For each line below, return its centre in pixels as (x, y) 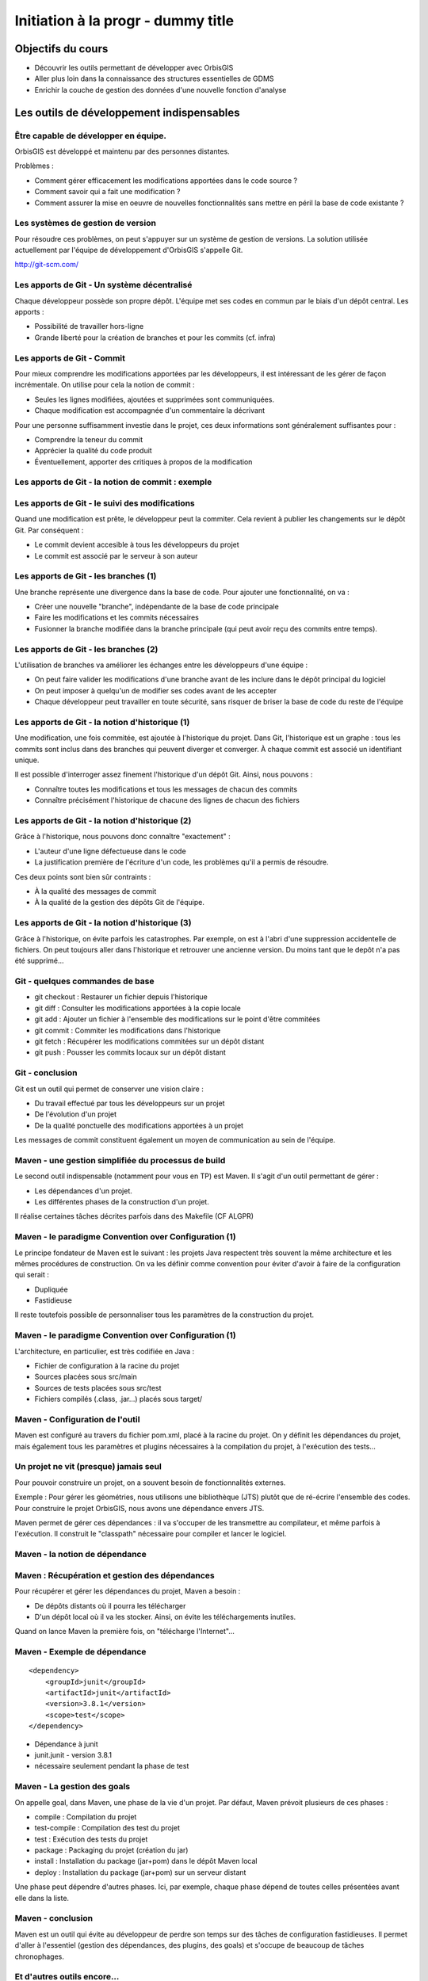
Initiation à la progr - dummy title (124, 21)
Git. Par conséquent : (49, 530)
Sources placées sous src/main (86, 1377)
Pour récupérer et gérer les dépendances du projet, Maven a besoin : (128, 1591)
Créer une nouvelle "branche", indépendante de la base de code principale (157, 607)
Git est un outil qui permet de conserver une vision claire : (109, 1089)
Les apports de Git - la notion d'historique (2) (103, 821)
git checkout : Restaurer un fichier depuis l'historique (121, 997)
